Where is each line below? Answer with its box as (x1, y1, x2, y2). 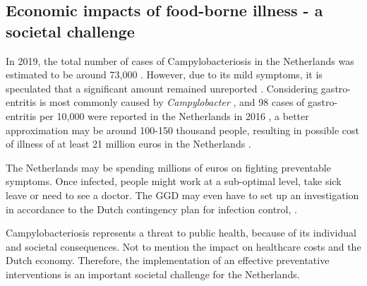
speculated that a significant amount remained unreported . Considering (6, 81, 318, 95)
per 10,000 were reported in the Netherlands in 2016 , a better (39, 108, 309, 123)
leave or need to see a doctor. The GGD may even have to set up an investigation (6, 187, 359, 202)
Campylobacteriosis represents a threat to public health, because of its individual (6, 225, 356, 240)
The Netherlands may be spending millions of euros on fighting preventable (6, 160, 331, 174)
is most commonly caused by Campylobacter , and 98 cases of (39, 95, 305, 109)
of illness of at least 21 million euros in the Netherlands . (6, 136, 251, 151)
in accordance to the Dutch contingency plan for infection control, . (6, 201, 297, 216)
